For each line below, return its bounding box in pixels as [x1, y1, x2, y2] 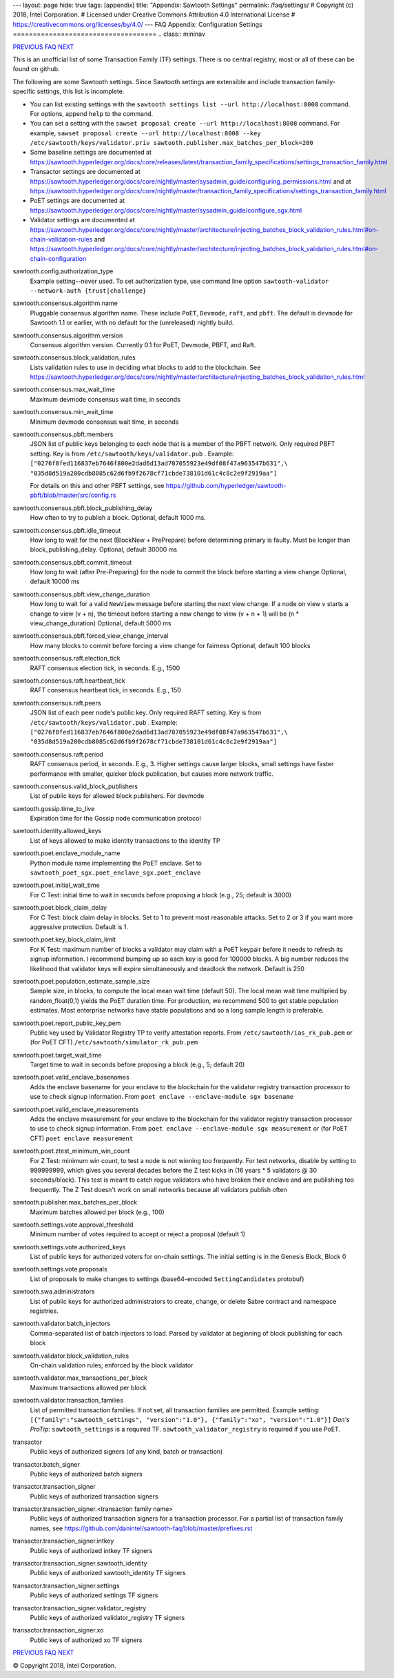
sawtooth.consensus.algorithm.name [12, 299, 118, 307]
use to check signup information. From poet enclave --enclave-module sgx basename [30, 1093, 294, 1101]
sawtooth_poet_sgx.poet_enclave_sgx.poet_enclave [30, 869, 201, 877]
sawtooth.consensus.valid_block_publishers [12, 782, 138, 790]
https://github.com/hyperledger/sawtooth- [165, 481, 287, 489]
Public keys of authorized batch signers [30, 1470, 143, 1478]
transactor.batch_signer [12, 1460, 81, 1468]
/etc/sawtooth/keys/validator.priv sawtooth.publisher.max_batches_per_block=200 [30, 139, 313, 147]
